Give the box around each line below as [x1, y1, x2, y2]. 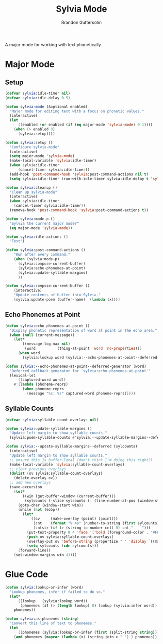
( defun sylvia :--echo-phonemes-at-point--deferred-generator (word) [5, 364, 147, 369]
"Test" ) [9, 239, 25, 244]
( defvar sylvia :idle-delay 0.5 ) [5, 95, 70, 100]
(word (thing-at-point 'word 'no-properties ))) [24, 346, 142, 351]
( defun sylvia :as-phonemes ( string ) [5, 616, 79, 621]
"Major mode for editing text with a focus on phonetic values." [9, 108, 145, 114]
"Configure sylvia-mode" [9, 144, 60, 149]
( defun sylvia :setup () [5, 140, 53, 145]
